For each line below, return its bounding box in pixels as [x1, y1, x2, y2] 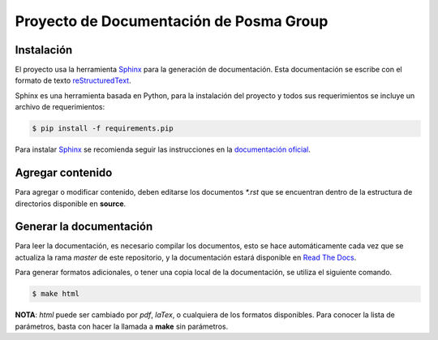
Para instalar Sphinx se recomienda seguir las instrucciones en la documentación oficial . [15, 144, 311, 154]
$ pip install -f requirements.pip [32, 124, 174, 133]
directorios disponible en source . [15, 199, 127, 209]
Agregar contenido [15, 166, 113, 180]
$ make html [32, 289, 80, 299]
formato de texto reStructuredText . [15, 75, 131, 85]
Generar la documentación [15, 220, 153, 234]
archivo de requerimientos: [15, 102, 105, 112]
